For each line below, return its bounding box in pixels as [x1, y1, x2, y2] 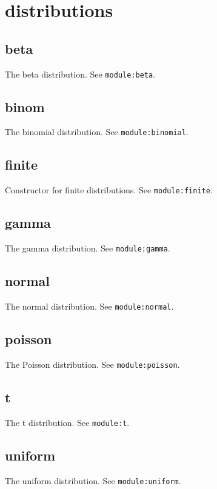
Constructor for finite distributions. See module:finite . [5, 184, 213, 196]
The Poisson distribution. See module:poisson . [5, 358, 180, 370]
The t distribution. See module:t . [5, 416, 130, 428]
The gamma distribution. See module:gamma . [5, 242, 170, 254]
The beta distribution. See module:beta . [5, 67, 156, 80]
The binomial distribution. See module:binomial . [5, 125, 189, 138]
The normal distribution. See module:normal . [5, 300, 174, 313]
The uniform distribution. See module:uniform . [5, 474, 181, 487]
